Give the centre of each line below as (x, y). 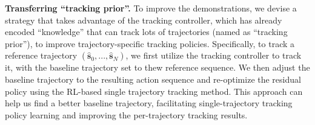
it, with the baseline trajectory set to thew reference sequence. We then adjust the (157, 67)
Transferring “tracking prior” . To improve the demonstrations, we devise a (151, 8)
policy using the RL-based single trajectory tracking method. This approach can (154, 91)
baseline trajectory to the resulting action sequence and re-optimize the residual (153, 79)
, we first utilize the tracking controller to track (214, 55)
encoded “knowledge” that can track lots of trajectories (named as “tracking (146, 32)
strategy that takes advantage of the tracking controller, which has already (144, 20)
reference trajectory (41, 55)
